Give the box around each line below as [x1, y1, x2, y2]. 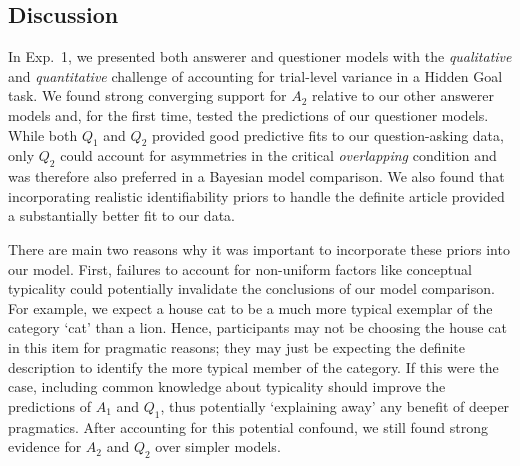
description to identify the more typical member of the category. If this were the [8, 356, 499, 377]
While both [8, 124, 78, 145]
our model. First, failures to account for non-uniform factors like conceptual [8, 258, 472, 279]
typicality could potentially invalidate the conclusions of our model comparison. [8, 278, 495, 299]
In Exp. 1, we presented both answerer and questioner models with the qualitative [8, 46, 512, 67]
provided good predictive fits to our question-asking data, [152, 124, 504, 145]
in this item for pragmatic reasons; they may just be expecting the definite [8, 336, 465, 357]
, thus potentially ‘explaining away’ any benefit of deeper [160, 395, 510, 416]
